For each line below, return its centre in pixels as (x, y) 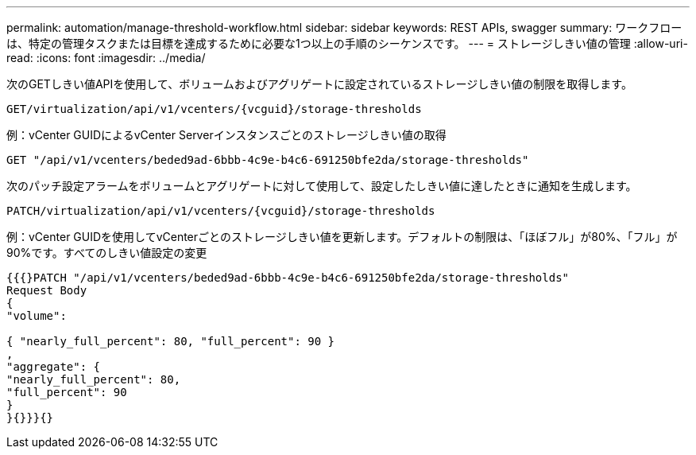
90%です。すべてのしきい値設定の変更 (107, 253)
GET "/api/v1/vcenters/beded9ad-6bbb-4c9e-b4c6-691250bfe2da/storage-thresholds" (268, 160)
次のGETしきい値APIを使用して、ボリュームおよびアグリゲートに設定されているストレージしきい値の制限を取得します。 (319, 84)
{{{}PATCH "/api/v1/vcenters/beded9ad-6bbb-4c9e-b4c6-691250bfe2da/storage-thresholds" (288, 278)
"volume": (37, 316)
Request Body (47, 290)
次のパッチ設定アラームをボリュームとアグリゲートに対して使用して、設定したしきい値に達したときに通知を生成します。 (322, 186)
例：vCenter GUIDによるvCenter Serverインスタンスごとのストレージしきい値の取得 (226, 135)
